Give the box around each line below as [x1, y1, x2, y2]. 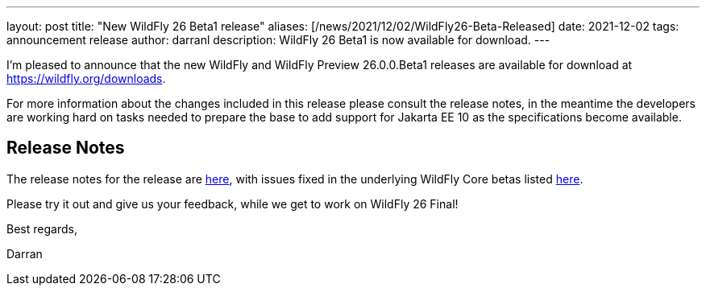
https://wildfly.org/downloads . [6, 72, 166, 85]
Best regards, [6, 221, 77, 236]
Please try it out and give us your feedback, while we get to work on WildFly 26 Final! [6, 196, 459, 211]
